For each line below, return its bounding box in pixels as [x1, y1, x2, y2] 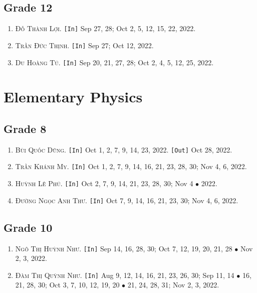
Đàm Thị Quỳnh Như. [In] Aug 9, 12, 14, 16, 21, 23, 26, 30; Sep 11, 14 [15, 269, 234, 280]
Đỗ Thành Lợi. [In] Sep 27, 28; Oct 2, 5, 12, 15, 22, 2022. [15, 23, 196, 34]
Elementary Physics [4, 86, 143, 107]
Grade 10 [4, 219, 53, 235]
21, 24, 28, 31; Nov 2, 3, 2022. [127, 279, 219, 290]
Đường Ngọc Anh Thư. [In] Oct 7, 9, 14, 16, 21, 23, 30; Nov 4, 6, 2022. [15, 195, 238, 205]
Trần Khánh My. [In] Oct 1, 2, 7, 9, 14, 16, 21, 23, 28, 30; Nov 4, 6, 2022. [15, 161, 247, 172]
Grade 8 [4, 120, 47, 136]
